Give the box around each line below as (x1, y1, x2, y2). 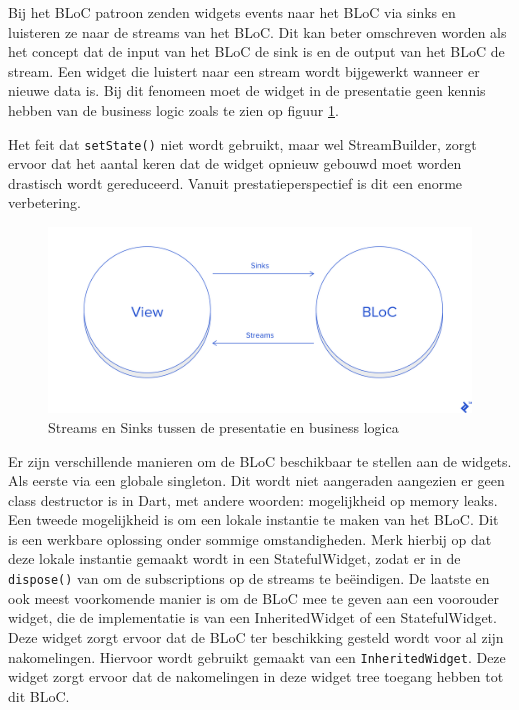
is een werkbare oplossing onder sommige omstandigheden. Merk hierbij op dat (8, 528, 492, 549)
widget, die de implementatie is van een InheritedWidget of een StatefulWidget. (8, 607, 497, 628)
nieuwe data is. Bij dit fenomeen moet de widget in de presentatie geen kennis (8, 80, 486, 101)
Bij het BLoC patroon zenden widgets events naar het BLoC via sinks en (8, 2, 456, 22)
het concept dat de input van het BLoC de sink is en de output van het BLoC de (8, 41, 505, 62)
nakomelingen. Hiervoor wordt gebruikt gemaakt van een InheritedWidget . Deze (8, 646, 506, 667)
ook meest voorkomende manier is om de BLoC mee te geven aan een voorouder (8, 587, 499, 608)
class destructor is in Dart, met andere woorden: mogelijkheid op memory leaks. (8, 489, 498, 510)
